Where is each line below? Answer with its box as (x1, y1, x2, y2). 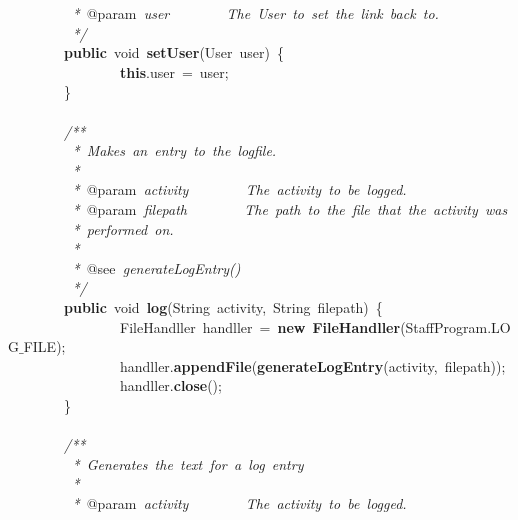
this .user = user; (120, 61, 229, 82)
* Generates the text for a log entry (72, 453, 304, 474)
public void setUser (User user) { (64, 42, 285, 63)
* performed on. (72, 218, 174, 239)
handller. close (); (119, 375, 222, 396)
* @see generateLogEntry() (72, 257, 241, 278)
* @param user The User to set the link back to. (72, 3, 439, 23)
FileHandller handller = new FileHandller (119, 316, 401, 337)
